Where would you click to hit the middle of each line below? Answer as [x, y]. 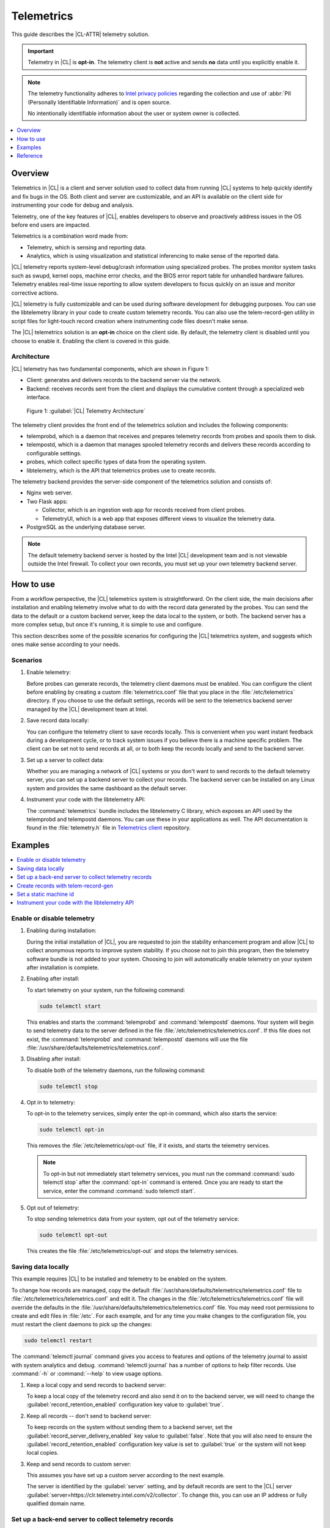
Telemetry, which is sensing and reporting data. [86, 247]
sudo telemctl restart [58, 1341]
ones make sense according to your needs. [66, 644]
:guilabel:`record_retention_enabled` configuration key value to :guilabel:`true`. [125, 1405]
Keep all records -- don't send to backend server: [89, 1416]
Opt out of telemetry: [53, 1208]
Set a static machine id [46, 894]
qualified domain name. [56, 1504]
